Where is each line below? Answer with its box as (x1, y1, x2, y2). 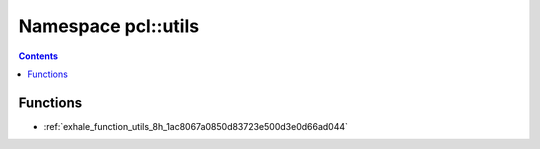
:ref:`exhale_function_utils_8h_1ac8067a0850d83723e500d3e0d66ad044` (43, 120, 349, 132)
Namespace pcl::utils (18, 15, 200, 37)
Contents (18, 50, 59, 62)
